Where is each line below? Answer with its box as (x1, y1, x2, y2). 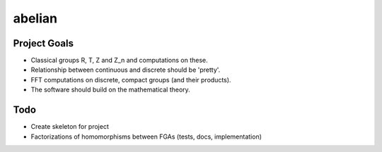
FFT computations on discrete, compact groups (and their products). (30, 75, 231, 84)
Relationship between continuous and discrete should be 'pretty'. (30, 65, 221, 74)
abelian (13, 11, 58, 26)
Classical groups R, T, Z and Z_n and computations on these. (30, 56, 208, 65)
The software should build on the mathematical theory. (30, 85, 190, 94)
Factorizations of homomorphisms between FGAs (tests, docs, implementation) (30, 132, 262, 141)
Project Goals (13, 37, 74, 49)
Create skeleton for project (30, 122, 109, 131)
